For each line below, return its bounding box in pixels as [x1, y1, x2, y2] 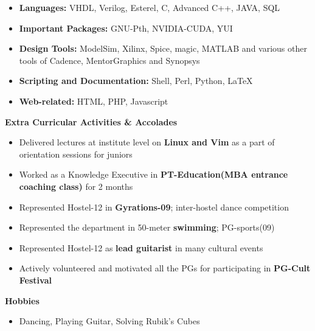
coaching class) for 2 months [19, 179, 133, 192]
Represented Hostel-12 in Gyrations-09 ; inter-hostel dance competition [19, 200, 289, 213]
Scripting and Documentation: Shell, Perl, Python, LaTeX [19, 74, 253, 87]
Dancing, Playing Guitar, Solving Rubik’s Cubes [19, 315, 200, 327]
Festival [19, 273, 52, 286]
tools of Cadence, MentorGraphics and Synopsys [19, 54, 200, 66]
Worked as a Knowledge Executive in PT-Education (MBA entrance [19, 168, 288, 181]
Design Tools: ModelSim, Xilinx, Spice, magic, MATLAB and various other [19, 42, 307, 55]
